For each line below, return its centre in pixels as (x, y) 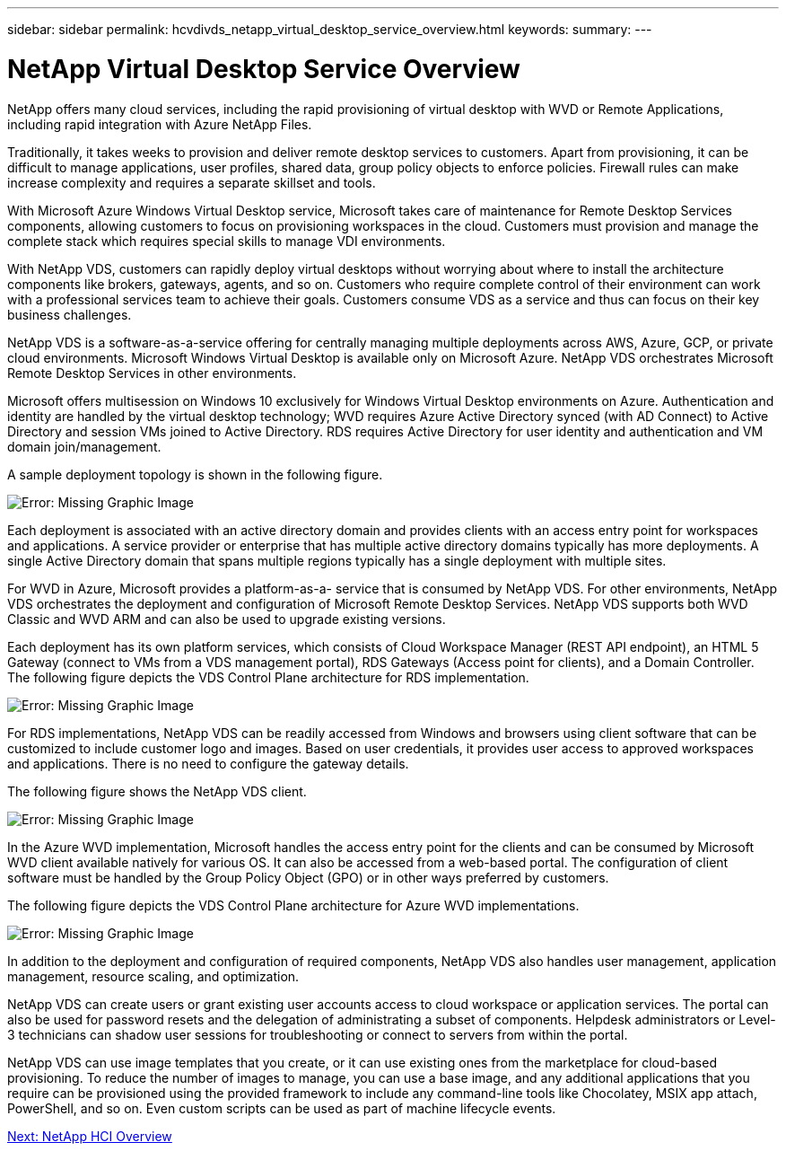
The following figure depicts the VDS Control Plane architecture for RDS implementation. (268, 677)
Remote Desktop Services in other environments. (152, 373)
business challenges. (70, 314)
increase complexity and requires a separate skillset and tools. (192, 182)
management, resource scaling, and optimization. (153, 976)
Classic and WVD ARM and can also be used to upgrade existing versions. (227, 619)
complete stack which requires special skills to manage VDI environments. (227, 241)
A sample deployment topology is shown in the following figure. (195, 474)
